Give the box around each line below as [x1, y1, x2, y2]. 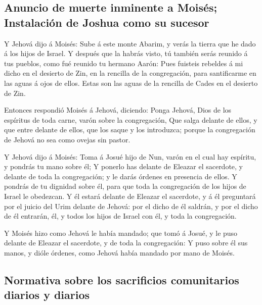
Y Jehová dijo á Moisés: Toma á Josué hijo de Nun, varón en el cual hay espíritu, [4, 151, 256, 162]
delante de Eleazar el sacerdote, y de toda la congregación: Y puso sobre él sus [4, 237, 248, 248]
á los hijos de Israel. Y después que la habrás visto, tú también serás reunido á [4, 48, 248, 59]
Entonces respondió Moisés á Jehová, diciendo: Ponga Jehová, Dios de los [4, 105, 232, 115]
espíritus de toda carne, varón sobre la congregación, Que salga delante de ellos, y [4, 114, 257, 125]
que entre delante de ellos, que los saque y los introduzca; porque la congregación [4, 124, 255, 135]
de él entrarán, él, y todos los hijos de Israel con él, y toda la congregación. [4, 211, 237, 221]
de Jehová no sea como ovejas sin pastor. [4, 134, 130, 144]
